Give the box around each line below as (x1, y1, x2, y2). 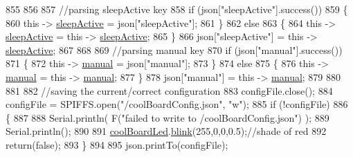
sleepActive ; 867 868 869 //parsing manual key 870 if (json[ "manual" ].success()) (6, 42, 343, 57)
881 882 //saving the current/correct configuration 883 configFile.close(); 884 (6, 83, 333, 98)
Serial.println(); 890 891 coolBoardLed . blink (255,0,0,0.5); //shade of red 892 (6, 124, 327, 138)
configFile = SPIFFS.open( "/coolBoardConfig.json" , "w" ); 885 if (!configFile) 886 (6, 97, 348, 111)
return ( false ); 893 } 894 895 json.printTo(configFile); (6, 137, 228, 151)
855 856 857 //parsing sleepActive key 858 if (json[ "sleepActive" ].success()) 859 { (6, 2, 348, 16)
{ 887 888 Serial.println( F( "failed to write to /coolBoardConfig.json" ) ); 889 (6, 110, 329, 124)
